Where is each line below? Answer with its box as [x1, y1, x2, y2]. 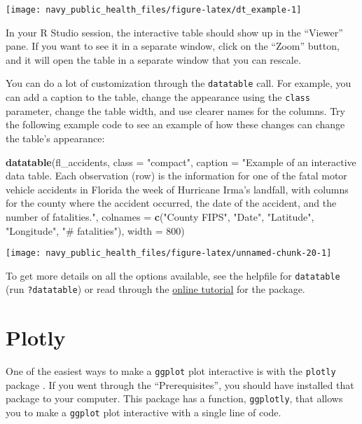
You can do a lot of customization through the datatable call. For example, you [6, 76, 351, 90]
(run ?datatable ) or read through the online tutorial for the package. [6, 282, 305, 296]
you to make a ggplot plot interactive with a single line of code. [6, 405, 281, 420]
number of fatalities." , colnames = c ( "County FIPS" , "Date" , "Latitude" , [6, 209, 314, 224]
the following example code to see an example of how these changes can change [6, 117, 345, 132]
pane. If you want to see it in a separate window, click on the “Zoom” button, [6, 39, 340, 53]
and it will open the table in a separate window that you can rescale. [6, 52, 301, 67]
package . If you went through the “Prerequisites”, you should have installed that [6, 377, 354, 392]
